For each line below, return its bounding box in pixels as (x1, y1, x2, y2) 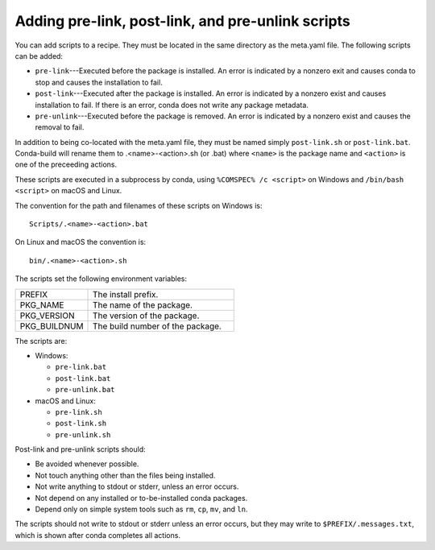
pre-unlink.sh (55, 430, 111, 439)
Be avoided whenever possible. (35, 459, 139, 469)
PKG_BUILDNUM (19, 320, 84, 332)
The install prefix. (93, 288, 159, 300)
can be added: (14, 51, 64, 60)
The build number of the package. (93, 320, 222, 332)
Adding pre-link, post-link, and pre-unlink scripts (14, 12, 350, 30)
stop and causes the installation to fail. (35, 77, 163, 87)
